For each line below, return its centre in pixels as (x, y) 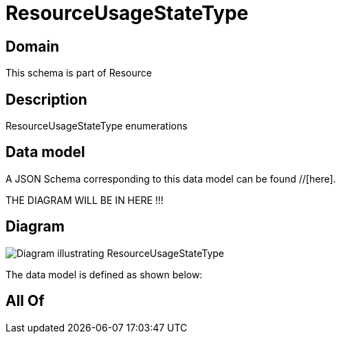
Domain (33, 46)
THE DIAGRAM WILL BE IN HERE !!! (85, 200)
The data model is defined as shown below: (104, 274)
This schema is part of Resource (79, 73)
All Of (25, 301)
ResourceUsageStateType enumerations (97, 126)
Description (46, 99)
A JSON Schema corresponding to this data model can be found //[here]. (171, 178)
